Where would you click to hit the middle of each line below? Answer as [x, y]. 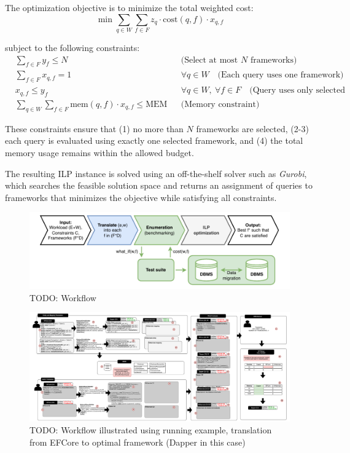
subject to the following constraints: [72, 47]
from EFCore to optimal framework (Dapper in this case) [138, 442]
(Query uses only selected [297, 91]
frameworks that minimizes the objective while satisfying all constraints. [141, 197]
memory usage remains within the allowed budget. [99, 153]
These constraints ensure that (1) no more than [94, 128]
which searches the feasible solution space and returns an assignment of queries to [159, 185]
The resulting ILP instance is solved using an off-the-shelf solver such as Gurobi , [156, 173]
